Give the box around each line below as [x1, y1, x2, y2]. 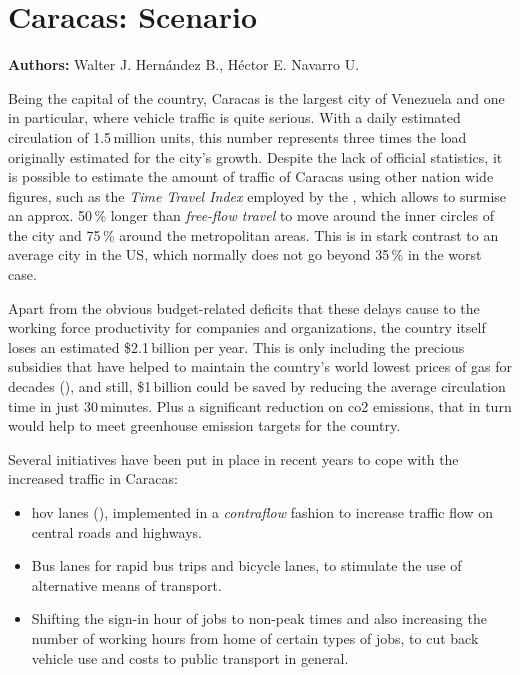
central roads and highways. [31, 521, 202, 542]
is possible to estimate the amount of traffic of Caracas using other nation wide [8, 166, 494, 187]
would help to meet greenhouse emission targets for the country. [8, 415, 401, 436]
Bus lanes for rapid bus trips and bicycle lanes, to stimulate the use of [31, 555, 462, 576]
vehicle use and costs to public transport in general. [31, 647, 349, 668]
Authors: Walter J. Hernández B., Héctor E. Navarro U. [8, 54, 360, 75]
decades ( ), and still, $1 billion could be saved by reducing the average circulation [8, 376, 506, 397]
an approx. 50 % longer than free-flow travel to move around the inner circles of [8, 205, 495, 226]
